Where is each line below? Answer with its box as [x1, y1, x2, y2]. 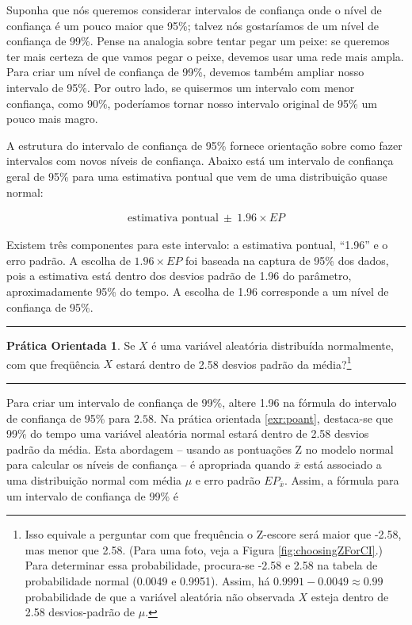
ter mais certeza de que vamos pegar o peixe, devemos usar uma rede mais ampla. [6, 48, 404, 64]
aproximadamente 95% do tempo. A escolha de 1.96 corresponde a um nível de [6, 282, 389, 299]
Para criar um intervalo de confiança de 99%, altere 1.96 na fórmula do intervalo [6, 393, 397, 410]
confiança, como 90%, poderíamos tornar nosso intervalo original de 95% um [6, 94, 377, 111]
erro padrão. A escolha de [6, 251, 131, 268]
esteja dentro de [311, 588, 389, 604]
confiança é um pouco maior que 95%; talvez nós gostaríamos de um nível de [6, 17, 380, 33]
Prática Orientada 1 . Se [6, 337, 135, 354]
